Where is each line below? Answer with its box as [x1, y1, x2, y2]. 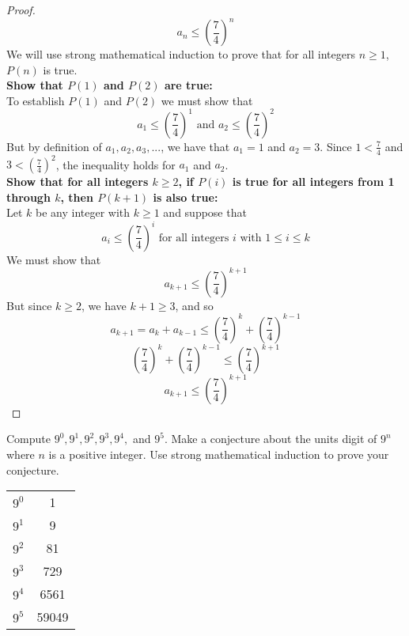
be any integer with [36, 204, 131, 221]
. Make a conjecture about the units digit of [164, 430, 377, 447]
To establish [6, 92, 65, 108]
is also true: [153, 188, 218, 205]
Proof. [6, 2, 36, 17]
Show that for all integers [6, 173, 149, 190]
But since [6, 297, 52, 313]
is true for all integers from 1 [232, 173, 395, 190]
